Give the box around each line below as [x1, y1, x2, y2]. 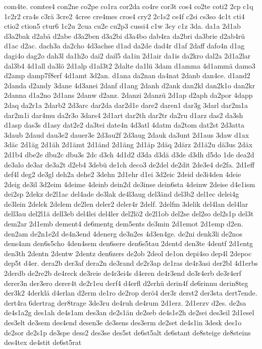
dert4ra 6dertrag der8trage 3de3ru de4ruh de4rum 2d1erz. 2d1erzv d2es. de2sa [4, 297, 246, 308]
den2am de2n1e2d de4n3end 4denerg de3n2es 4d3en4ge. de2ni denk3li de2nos [4, 228, 242, 239]
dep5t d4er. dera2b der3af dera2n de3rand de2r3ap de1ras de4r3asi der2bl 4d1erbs [4, 258, 258, 268]
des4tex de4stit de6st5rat [4, 337, 82, 347]
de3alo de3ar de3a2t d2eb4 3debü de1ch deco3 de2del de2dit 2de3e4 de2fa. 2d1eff [4, 159, 254, 169]
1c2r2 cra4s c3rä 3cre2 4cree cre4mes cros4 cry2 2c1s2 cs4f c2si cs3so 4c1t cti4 [4, 11, 245, 21]
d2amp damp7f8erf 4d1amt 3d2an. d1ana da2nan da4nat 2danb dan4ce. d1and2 [4, 70, 250, 81]
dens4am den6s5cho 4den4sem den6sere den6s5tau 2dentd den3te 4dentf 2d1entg [4, 238, 253, 249]
